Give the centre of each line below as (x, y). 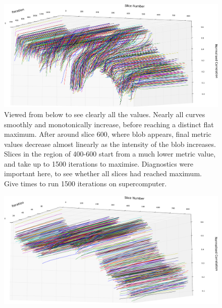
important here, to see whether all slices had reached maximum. (103, 173)
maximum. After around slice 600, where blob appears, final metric (108, 134)
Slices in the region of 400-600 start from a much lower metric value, (110, 154)
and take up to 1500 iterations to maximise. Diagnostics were (99, 163)
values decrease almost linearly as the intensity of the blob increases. (110, 144)
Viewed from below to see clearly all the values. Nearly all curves (105, 114)
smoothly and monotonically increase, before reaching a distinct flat (109, 124)
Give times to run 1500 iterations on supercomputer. (86, 184)
